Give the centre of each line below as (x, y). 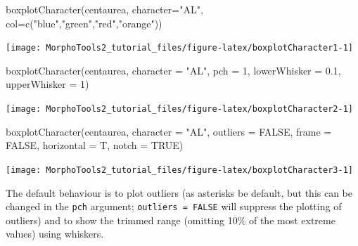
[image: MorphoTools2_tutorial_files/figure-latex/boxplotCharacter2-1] (179, 109)
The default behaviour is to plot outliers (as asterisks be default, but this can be (179, 192)
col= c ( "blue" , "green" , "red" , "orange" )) (84, 23)
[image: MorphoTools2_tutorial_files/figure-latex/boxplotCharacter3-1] (179, 170)
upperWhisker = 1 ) (47, 84)
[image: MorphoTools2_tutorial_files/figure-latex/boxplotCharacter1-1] (179, 48)
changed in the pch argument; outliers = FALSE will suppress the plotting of (174, 206)
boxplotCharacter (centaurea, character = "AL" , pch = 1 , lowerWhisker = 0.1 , (173, 70)
